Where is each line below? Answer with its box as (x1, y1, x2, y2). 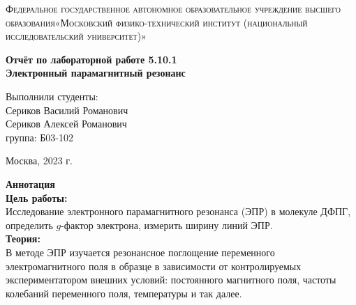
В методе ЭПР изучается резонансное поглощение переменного (6, 244, 275, 259)
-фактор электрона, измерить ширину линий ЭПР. (61, 217, 273, 232)
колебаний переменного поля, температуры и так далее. (6, 286, 242, 300)
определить (6, 217, 53, 232)
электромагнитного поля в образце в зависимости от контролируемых (6, 258, 302, 273)
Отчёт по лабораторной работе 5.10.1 (6, 52, 177, 66)
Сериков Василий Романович (6, 102, 128, 117)
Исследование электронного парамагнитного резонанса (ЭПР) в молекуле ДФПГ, (6, 204, 351, 219)
